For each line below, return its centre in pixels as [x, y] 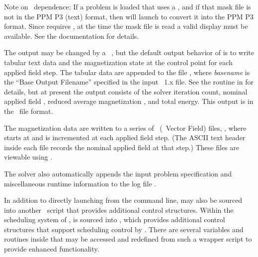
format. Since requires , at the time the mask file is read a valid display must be [126, 26]
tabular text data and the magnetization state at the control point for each [118, 62]
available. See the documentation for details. [72, 36]
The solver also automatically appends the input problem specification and [118, 173]
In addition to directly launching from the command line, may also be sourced [123, 200]
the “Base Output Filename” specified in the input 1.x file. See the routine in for [129, 82]
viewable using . [28, 157]
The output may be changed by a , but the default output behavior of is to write [129, 52]
